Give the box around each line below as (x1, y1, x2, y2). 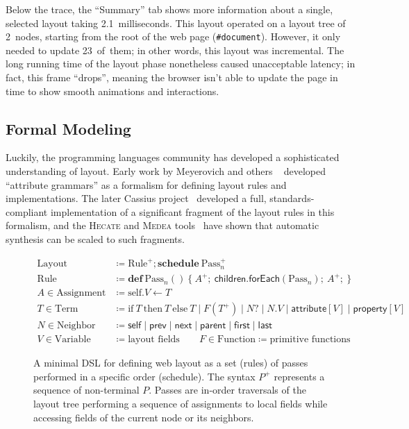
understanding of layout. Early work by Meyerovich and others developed (6, 164, 326, 178)
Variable (54, 335, 91, 345)
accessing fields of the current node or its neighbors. (33, 410, 254, 424)
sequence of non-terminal (33, 382, 140, 397)
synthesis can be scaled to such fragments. (6, 231, 185, 246)
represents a (274, 369, 325, 383)
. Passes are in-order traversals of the (149, 382, 306, 397)
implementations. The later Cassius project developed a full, (6, 191, 267, 205)
